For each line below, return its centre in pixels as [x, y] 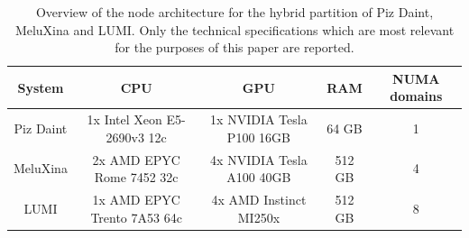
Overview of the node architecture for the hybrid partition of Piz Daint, [234, 12]
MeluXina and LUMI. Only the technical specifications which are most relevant [234, 29]
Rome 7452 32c [136, 177]
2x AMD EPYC [136, 159]
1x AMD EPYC [136, 200]
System [41, 87]
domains [416, 96]
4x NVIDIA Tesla [259, 159]
